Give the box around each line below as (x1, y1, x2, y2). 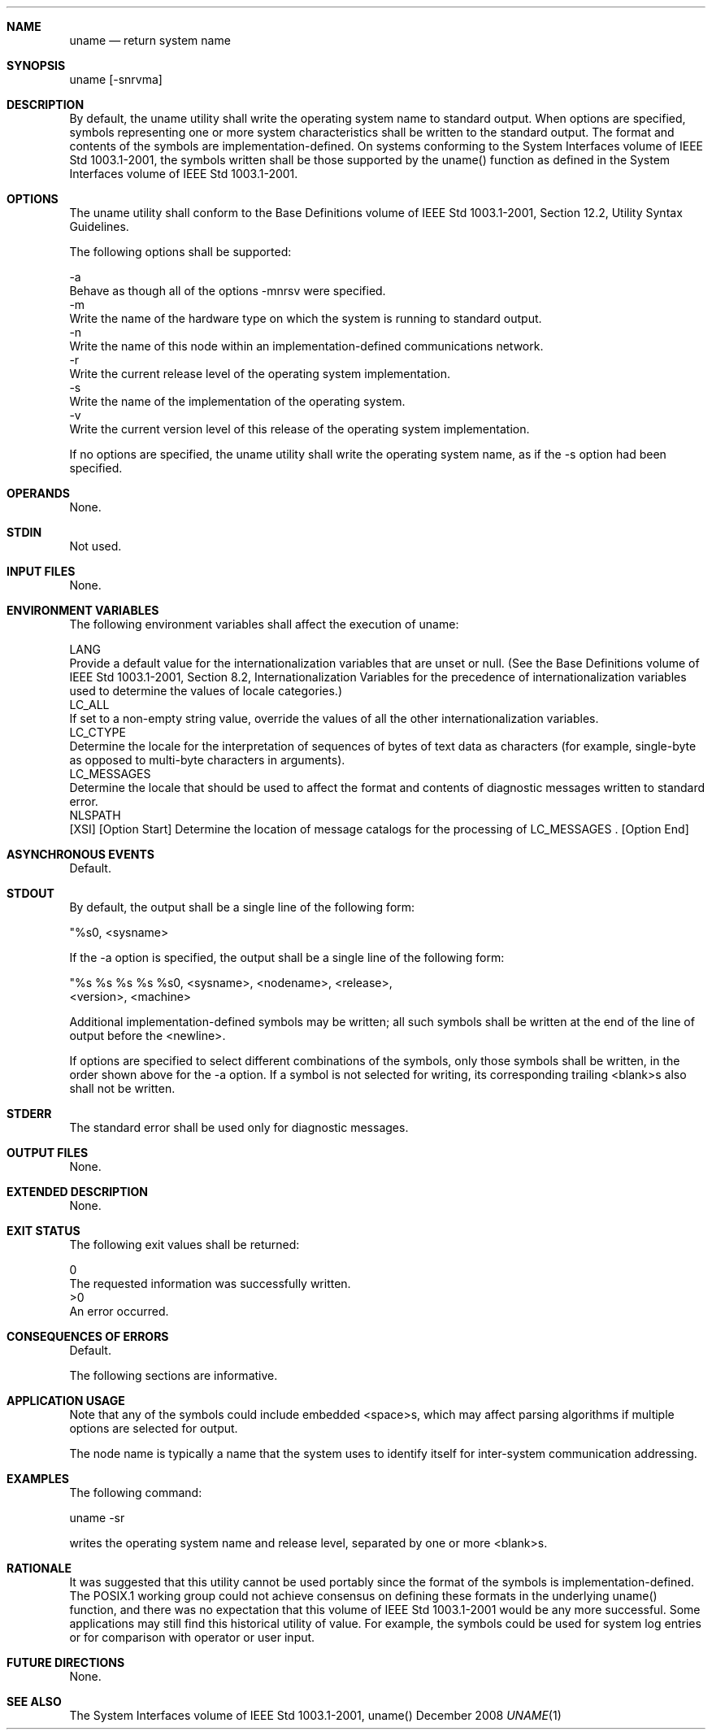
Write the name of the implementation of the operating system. (69, 394, 406, 408)
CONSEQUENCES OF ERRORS (7, 1329, 169, 1343)
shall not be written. (69, 1081, 176, 1095)
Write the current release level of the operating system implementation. (69, 367, 450, 381)
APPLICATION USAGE (7, 1394, 125, 1408)
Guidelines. (69, 220, 129, 233)
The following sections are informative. (69, 1368, 278, 1382)
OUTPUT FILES (7, 1146, 89, 1160)
